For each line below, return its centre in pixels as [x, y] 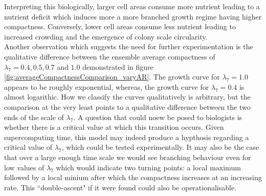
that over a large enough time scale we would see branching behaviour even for [128, 157]
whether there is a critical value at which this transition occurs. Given [114, 127]
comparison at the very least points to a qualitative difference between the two [127, 106]
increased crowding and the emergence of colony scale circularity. [106, 36]
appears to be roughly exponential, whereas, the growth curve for [107, 86]
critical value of [28, 147]
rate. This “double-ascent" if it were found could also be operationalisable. [120, 187]
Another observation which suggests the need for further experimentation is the [129, 46]
